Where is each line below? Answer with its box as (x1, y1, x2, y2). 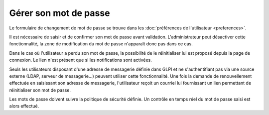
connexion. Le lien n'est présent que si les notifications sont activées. (9, 57, 152, 63)
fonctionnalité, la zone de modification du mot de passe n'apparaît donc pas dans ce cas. (9, 41, 193, 47)
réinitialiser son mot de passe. (9, 87, 71, 93)
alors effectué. (9, 103, 39, 109)
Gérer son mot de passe (9, 7, 110, 18)
